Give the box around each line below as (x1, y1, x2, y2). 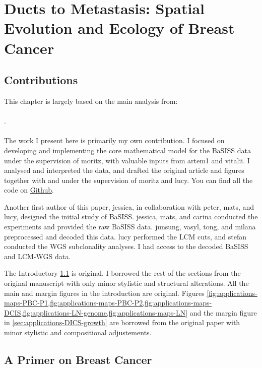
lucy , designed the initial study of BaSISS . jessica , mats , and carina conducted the (4, 211, 258, 222)
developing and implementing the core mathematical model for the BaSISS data (4, 145, 251, 155)
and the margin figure (189, 307, 257, 318)
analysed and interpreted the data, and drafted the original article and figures (4, 165, 244, 175)
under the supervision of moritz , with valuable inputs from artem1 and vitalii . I (4, 155, 250, 165)
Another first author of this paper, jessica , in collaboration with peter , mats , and (4, 201, 254, 212)
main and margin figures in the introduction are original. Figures (4, 287, 205, 298)
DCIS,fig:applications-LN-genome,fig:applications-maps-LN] (4, 307, 188, 318)
